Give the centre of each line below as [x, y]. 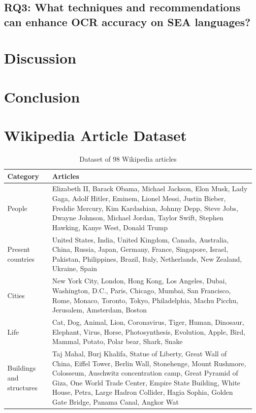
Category [23, 176]
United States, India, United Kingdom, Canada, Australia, [141, 239]
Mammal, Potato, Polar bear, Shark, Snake [117, 341]
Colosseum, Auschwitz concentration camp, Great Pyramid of [145, 373]
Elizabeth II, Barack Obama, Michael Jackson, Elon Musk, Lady [150, 189]
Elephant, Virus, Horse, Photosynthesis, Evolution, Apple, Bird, [149, 331]
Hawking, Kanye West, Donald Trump [110, 227]
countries [21, 258]
